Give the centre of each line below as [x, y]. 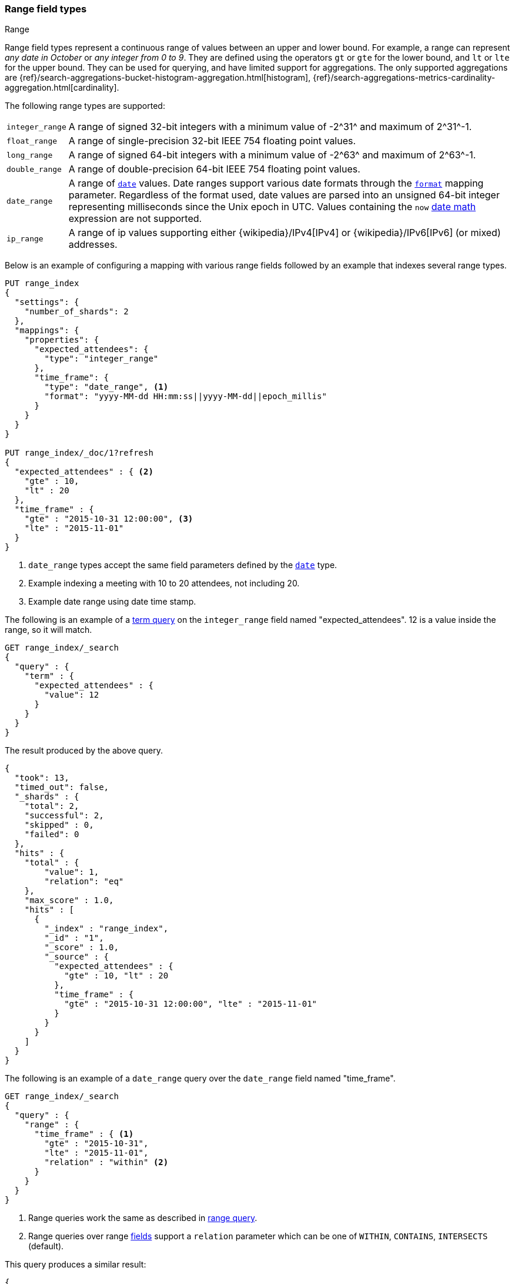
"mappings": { [47, 331]
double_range [34, 169]
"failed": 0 [52, 835]
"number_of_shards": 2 [76, 312]
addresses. [93, 245]
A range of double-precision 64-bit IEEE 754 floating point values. [214, 169]
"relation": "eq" [84, 882]
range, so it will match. [49, 630]
